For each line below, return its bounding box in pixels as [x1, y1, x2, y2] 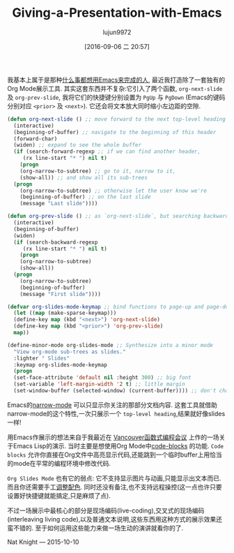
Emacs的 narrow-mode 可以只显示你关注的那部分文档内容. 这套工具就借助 [7, 400, 217, 409]
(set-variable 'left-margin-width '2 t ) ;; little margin [13, 381, 186, 388]
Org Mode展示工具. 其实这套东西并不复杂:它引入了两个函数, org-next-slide [7, 84, 223, 92]
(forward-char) [13, 135, 58, 142]
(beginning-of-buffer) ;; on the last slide [19, 193, 151, 200]
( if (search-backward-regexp [13, 239, 98, 246]
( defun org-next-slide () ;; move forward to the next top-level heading [7, 115, 226, 123]
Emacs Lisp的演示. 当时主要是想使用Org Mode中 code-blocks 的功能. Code [13, 441, 224, 450]
